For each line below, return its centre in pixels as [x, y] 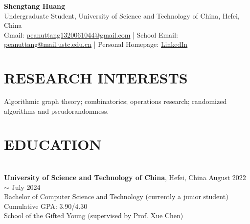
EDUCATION [53, 144]
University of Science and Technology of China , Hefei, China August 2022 [125, 177]
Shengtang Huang [35, 6]
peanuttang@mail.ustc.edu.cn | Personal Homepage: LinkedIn [96, 44]
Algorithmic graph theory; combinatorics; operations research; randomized [115, 101]
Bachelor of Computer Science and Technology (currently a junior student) [116, 196]
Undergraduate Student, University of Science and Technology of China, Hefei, [122, 15]
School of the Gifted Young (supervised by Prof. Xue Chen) [94, 215]
